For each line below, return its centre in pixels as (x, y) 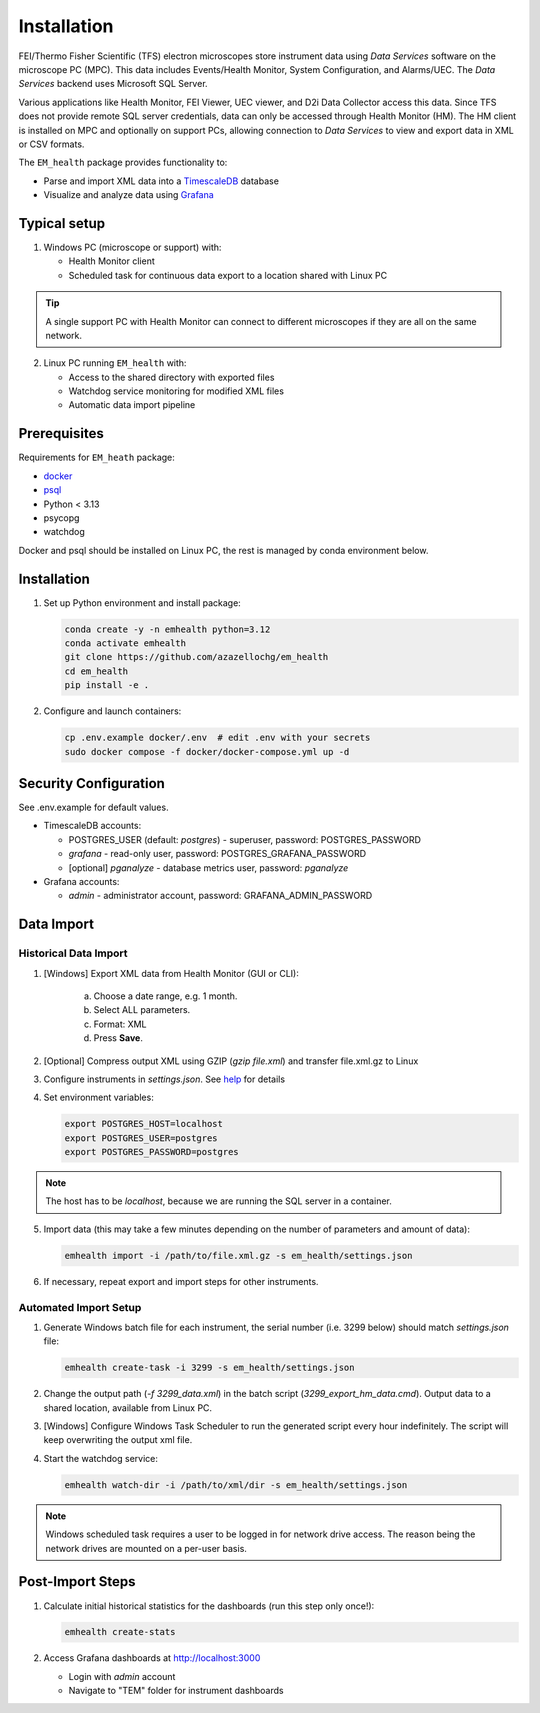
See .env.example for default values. (93, 807)
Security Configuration (91, 783)
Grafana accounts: (81, 881)
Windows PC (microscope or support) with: (132, 247)
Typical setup (61, 223)
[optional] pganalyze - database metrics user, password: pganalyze (208, 867)
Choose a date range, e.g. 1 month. (165, 996)
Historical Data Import (73, 953)
